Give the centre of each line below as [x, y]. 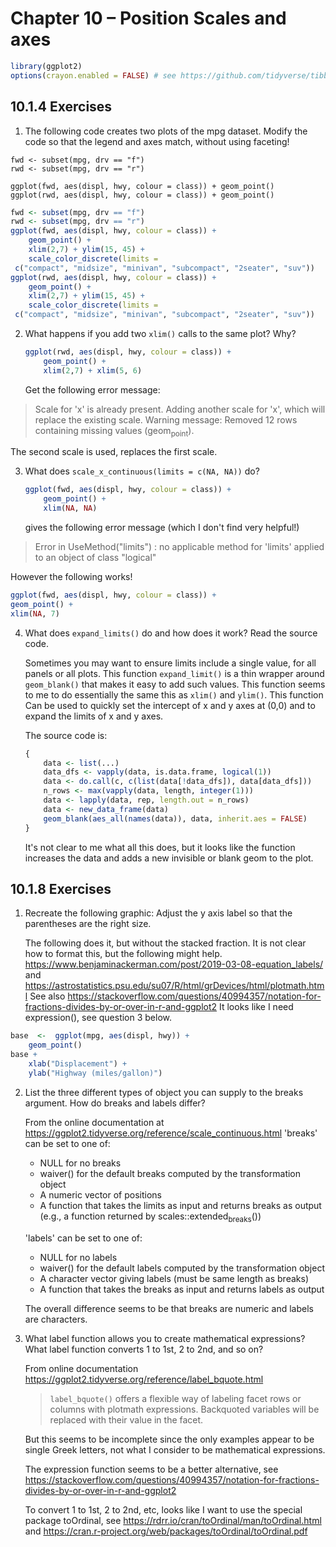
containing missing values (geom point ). [114, 431]
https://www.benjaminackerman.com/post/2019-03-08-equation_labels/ [174, 964]
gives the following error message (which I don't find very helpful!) [162, 528]
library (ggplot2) [46, 66]
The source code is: [66, 735]
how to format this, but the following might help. [123, 954]
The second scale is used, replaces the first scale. [114, 452]
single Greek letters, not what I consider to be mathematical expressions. [175, 1449]
